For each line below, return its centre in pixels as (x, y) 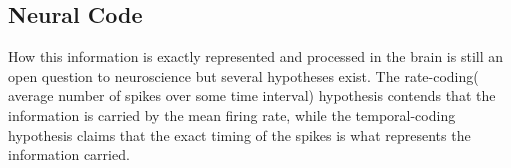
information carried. (69, 154)
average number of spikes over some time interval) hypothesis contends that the (252, 95)
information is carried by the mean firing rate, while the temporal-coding (232, 114)
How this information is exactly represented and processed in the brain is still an (256, 56)
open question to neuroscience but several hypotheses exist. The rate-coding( (243, 75)
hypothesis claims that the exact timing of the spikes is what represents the (239, 134)
